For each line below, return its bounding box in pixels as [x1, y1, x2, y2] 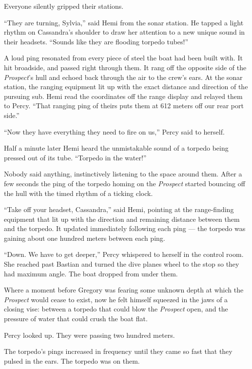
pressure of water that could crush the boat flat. [4, 313, 148, 324]
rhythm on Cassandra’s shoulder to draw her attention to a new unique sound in [4, 27, 245, 37]
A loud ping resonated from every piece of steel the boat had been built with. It [4, 53, 243, 63]
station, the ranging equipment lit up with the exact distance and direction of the [4, 81, 248, 92]
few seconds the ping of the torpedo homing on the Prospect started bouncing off [4, 178, 245, 188]
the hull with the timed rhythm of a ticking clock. [4, 188, 153, 198]
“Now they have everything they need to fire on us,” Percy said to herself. [4, 126, 225, 136]
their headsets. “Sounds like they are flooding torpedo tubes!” [4, 36, 189, 46]
